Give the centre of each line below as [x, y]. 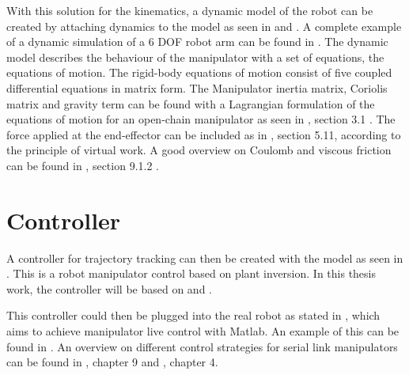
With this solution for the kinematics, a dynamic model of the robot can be [190, 10]
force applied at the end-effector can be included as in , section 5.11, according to [204, 134]
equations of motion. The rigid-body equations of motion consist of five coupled [199, 72]
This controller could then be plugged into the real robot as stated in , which [193, 315]
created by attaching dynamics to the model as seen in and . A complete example [204, 26]
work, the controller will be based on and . [109, 288]
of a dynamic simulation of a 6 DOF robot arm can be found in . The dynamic [197, 42]
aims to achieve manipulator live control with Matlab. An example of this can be [203, 331]
